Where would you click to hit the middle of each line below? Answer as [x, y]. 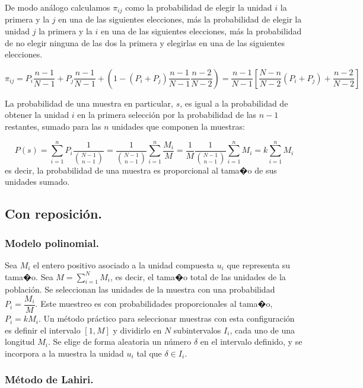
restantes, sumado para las [53, 126]
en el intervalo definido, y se [251, 341]
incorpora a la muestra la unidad [64, 353]
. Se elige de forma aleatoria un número [120, 341]
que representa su [259, 265]
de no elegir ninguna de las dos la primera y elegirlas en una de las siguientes [145, 42]
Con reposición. [54, 214]
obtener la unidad [37, 115]
